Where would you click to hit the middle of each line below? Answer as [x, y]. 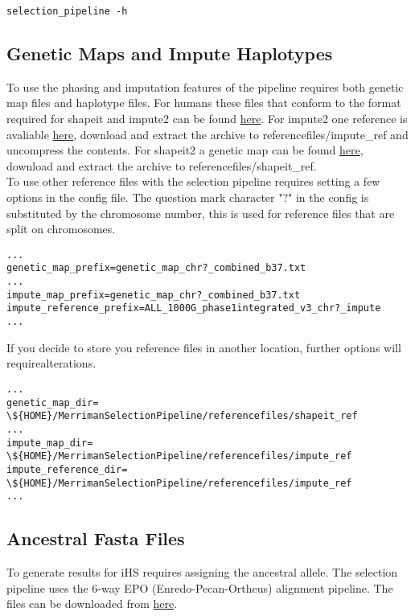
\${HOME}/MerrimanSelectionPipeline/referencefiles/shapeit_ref [182, 416]
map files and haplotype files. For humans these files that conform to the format [204, 103]
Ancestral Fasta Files [96, 538]
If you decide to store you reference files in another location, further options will [204, 347]
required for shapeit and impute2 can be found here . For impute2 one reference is [207, 119]
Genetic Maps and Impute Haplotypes [170, 53]
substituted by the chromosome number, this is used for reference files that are [201, 213]
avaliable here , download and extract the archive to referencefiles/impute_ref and [207, 134]
